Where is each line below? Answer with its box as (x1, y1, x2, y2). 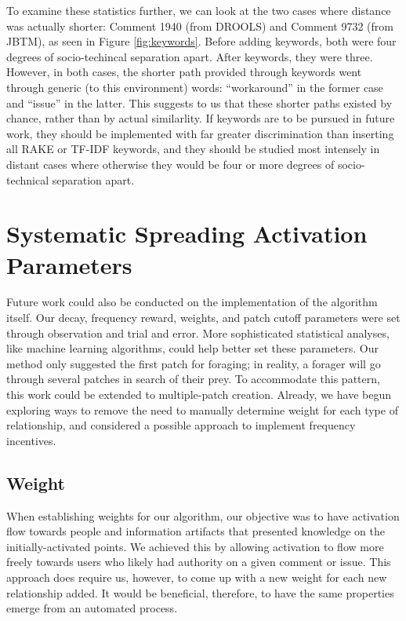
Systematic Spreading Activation (6, 217, 368, 250)
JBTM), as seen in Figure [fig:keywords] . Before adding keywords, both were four (6, 33, 397, 49)
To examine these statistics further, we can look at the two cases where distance (6, 2, 391, 18)
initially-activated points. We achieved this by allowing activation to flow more (6, 538, 384, 554)
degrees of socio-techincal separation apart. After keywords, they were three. (6, 48, 373, 64)
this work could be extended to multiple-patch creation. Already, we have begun (6, 386, 391, 402)
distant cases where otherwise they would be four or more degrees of (6, 155, 335, 172)
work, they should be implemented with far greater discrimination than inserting (6, 125, 394, 141)
